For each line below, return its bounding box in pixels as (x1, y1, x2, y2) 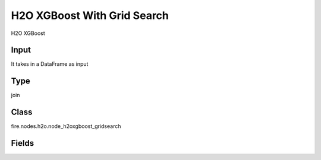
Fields (11, 138, 34, 148)
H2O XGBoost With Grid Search (11, 9, 169, 22)
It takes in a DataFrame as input (11, 60, 89, 68)
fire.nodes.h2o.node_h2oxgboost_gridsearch (11, 123, 121, 130)
